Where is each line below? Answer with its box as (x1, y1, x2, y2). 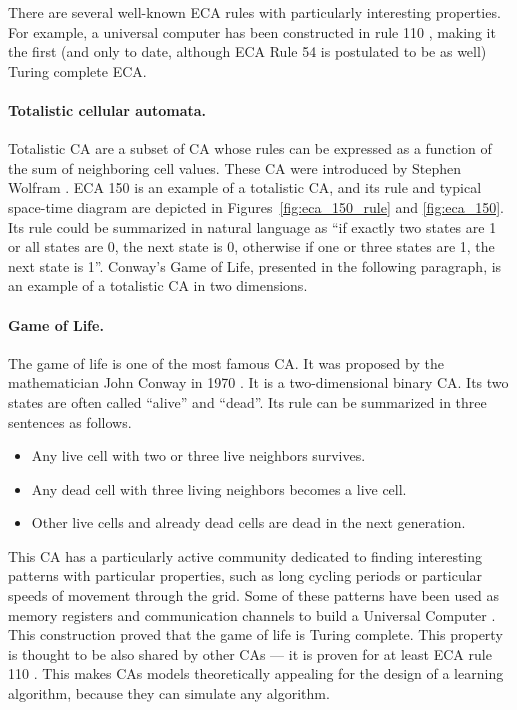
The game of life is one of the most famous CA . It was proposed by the (8, 352, 444, 373)
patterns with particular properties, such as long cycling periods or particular (8, 565, 483, 586)
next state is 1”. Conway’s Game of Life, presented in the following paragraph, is (8, 255, 502, 276)
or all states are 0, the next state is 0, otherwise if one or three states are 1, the (8, 236, 495, 257)
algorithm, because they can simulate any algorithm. (8, 683, 330, 704)
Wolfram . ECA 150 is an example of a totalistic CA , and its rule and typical (8, 177, 482, 198)
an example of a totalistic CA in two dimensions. (8, 275, 308, 296)
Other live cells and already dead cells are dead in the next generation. (31, 512, 466, 533)
